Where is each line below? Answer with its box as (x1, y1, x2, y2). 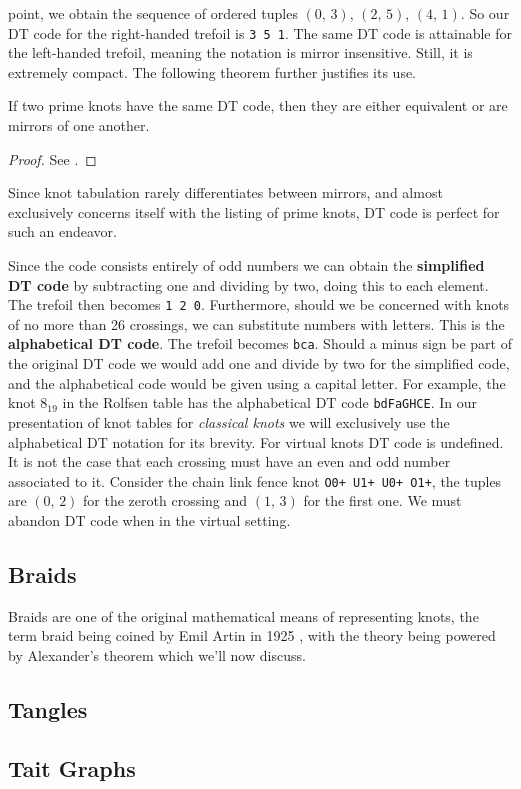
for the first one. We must (303, 490, 462, 511)
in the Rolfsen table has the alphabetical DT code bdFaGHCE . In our (62, 392, 478, 413)
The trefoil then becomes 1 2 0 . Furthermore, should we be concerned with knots (8, 294, 510, 315)
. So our (460, 3, 510, 23)
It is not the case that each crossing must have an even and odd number (8, 451, 451, 472)
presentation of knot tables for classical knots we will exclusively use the (8, 411, 450, 432)
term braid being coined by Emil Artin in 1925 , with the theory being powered (8, 625, 496, 646)
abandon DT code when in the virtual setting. (8, 509, 291, 530)
